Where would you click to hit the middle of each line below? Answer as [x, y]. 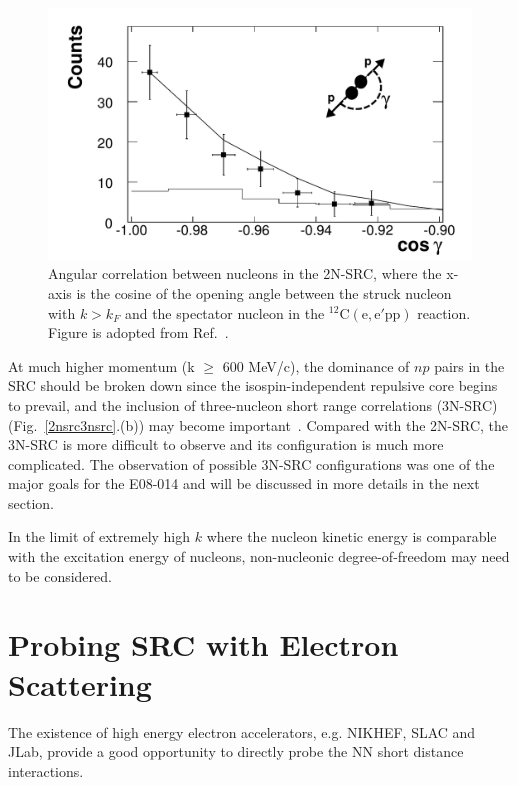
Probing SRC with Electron [203, 644]
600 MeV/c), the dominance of [316, 365]
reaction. [444, 312]
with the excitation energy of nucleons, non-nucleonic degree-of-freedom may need [259, 556]
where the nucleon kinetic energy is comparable [351, 536]
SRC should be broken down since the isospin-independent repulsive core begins [253, 385]
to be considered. [60, 575]
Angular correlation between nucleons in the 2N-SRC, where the [245, 273]
